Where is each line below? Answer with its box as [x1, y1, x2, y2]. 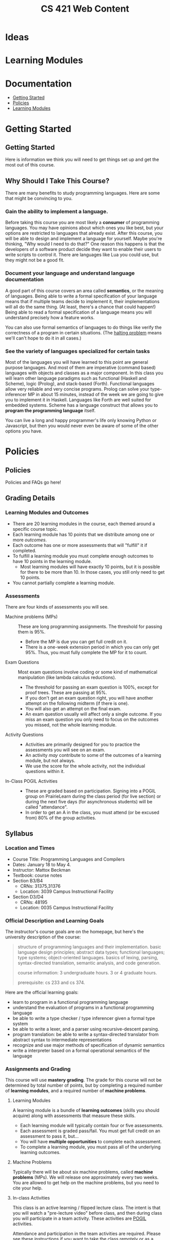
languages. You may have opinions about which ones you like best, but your [5, 225, 163, 231]
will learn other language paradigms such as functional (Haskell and [5, 375, 147, 381]
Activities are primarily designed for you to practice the [25, 742, 140, 747]
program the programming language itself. [5, 408, 96, 414]
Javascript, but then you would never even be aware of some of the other [5, 423, 158, 429]
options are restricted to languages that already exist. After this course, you [5, 230, 163, 236]
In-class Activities [12, 1195, 50, 1201]
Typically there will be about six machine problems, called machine [12, 1169, 153, 1175]
